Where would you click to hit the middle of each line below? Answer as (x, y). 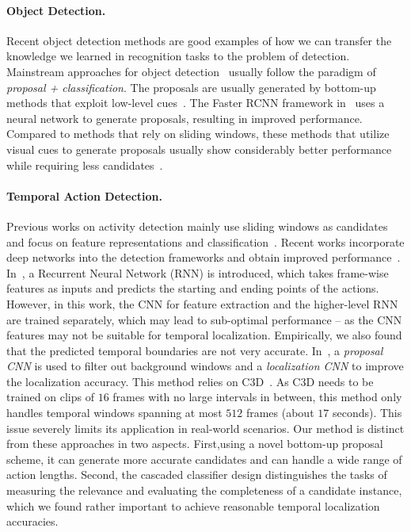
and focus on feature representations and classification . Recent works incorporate (205, 241)
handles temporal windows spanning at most (114, 413)
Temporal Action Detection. (85, 195)
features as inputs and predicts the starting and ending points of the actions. (193, 288)
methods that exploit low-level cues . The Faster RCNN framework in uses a (196, 103)
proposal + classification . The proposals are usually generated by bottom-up (191, 87)
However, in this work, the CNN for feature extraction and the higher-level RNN (202, 303)
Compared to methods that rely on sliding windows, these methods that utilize (198, 134)
